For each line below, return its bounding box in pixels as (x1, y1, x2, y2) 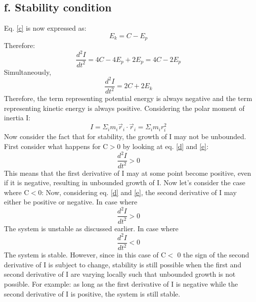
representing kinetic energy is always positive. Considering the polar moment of (4, 102, 245, 113)
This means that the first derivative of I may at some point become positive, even (4, 167, 252, 178)
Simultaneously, (4, 66, 51, 77)
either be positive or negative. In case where (4, 197, 137, 207)
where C (4, 187, 29, 197)
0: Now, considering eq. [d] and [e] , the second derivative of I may (38, 187, 237, 197)
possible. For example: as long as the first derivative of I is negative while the (4, 279, 238, 289)
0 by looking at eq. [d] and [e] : (117, 141, 209, 151)
